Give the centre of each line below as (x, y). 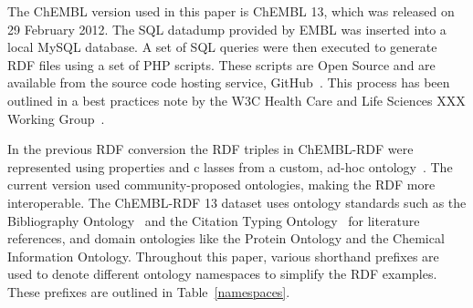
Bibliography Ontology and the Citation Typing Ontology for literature (214, 220)
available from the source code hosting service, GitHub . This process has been (229, 82)
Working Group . (56, 118)
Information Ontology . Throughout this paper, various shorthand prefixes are (223, 256)
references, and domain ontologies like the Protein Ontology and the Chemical (226, 238)
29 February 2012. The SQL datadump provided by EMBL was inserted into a (227, 29)
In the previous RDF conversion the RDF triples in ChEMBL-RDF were (210, 149)
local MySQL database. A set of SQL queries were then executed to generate (222, 47)
